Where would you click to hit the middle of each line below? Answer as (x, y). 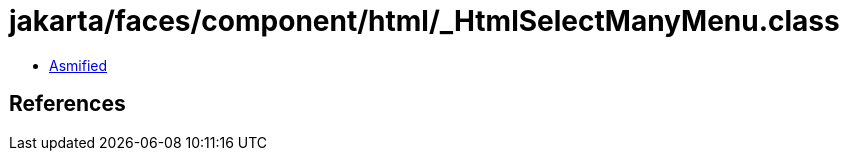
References (67, 104)
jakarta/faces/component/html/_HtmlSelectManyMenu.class (424, 21)
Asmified (78, 65)
